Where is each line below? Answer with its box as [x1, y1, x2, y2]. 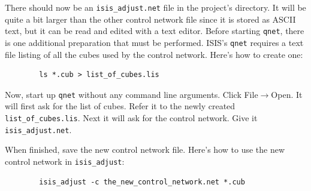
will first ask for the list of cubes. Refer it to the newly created [5, 100, 235, 112]
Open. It [271, 88, 303, 100]
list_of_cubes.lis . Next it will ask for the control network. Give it [5, 112, 258, 124]
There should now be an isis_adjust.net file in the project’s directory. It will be [5, 1, 306, 13]
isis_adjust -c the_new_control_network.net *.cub [39, 177, 245, 186]
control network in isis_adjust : [5, 155, 125, 167]
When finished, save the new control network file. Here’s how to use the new [5, 143, 285, 156]
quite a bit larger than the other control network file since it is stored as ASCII [5, 13, 296, 25]
